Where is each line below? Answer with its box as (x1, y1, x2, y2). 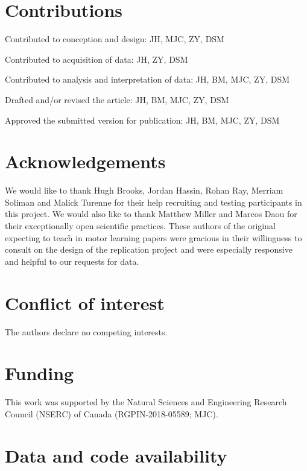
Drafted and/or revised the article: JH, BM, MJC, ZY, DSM (5, 93, 229, 106)
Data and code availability (5, 443, 227, 467)
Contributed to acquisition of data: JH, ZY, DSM (5, 52, 188, 65)
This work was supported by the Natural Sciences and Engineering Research (5, 396, 287, 408)
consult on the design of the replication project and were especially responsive (5, 243, 293, 256)
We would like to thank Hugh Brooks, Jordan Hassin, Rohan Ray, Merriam (5, 184, 283, 197)
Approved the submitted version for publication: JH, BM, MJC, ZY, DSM (5, 113, 280, 126)
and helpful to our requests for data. (5, 254, 139, 267)
